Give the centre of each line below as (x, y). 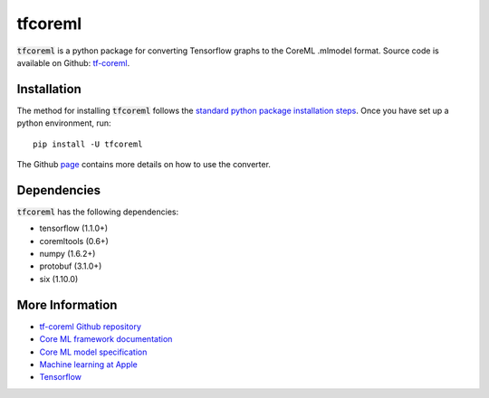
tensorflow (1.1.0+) (74, 228)
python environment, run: (64, 123)
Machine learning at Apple (88, 364)
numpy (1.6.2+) (67, 254)
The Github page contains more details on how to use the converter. (144, 165)
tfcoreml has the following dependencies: (98, 212)
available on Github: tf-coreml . (73, 62)
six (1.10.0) (59, 279)
